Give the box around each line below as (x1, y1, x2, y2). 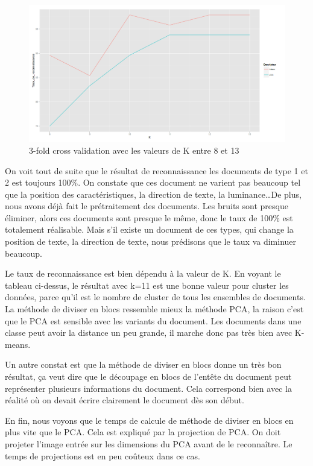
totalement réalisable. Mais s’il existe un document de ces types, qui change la (5, 223, 294, 236)
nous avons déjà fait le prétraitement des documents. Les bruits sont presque (5, 200, 288, 212)
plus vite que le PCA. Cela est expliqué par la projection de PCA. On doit (5, 426, 281, 438)
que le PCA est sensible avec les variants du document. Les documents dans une (5, 314, 302, 327)
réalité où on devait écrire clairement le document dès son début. (5, 394, 244, 406)
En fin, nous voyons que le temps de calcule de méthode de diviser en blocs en (5, 414, 294, 426)
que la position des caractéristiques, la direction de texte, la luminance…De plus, (5, 187, 302, 200)
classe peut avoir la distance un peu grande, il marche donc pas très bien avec (5, 326, 292, 339)
